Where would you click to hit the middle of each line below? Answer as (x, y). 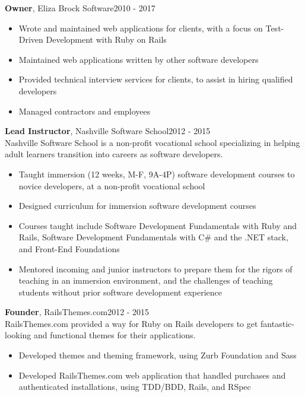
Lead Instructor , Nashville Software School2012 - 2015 (108, 131)
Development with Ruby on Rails (106, 39)
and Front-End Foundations (69, 248)
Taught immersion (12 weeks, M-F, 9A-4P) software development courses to (157, 174)
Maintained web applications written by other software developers (139, 59)
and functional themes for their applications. (115, 335)
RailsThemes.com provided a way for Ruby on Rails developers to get (131, 323)
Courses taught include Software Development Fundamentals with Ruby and (158, 225)
